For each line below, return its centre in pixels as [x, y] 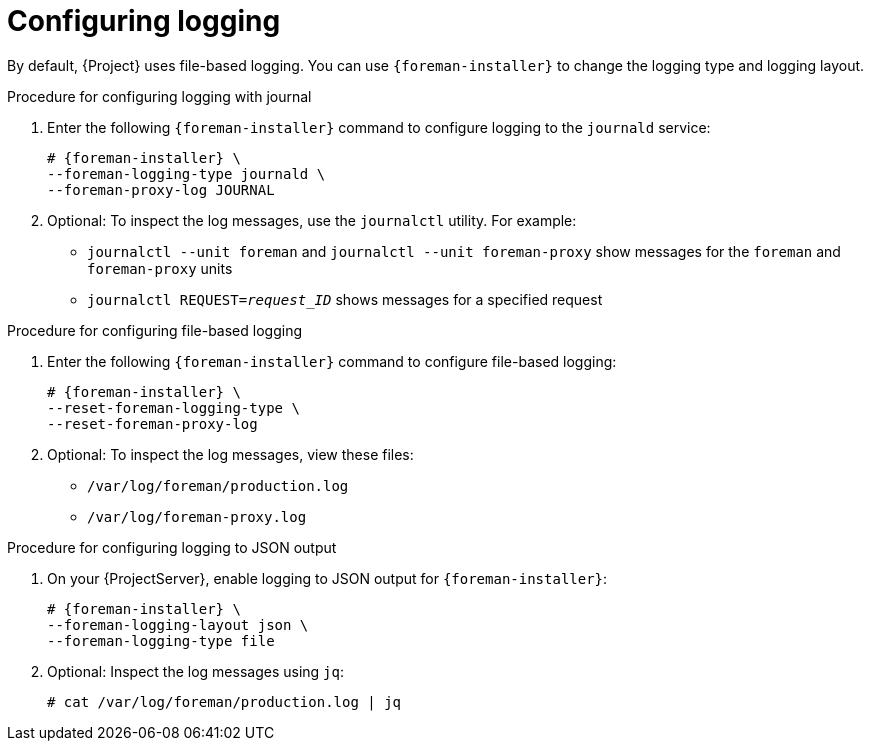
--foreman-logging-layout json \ [178, 624]
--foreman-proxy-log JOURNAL [161, 189]
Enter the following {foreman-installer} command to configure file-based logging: [332, 361]
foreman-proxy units [160, 268]
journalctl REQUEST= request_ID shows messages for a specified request [345, 299]
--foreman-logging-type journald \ [186, 173]
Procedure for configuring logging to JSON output [172, 547]
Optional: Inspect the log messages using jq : [195, 671]
